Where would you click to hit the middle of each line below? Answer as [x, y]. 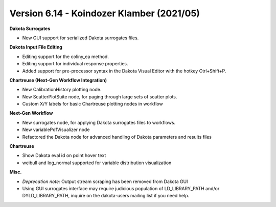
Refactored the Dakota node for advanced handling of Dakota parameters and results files [117, 137]
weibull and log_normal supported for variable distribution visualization [97, 163]
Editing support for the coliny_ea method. [66, 57]
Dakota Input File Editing [36, 47]
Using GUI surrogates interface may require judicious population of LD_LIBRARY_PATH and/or [121, 188]
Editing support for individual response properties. [75, 64]
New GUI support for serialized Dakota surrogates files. [80, 38]
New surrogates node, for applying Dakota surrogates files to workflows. [99, 122]
